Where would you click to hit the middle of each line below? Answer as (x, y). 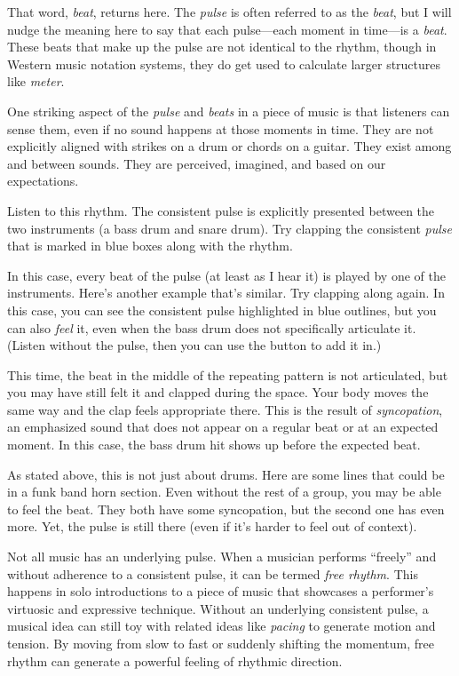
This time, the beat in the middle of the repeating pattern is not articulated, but (228, 374)
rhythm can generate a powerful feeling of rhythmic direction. (175, 660)
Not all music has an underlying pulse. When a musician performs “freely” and (222, 557)
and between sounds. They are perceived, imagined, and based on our (197, 163)
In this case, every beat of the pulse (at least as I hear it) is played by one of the (226, 275)
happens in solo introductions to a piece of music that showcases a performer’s (221, 591)
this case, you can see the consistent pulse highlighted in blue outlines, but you (222, 310)
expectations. (43, 181)
